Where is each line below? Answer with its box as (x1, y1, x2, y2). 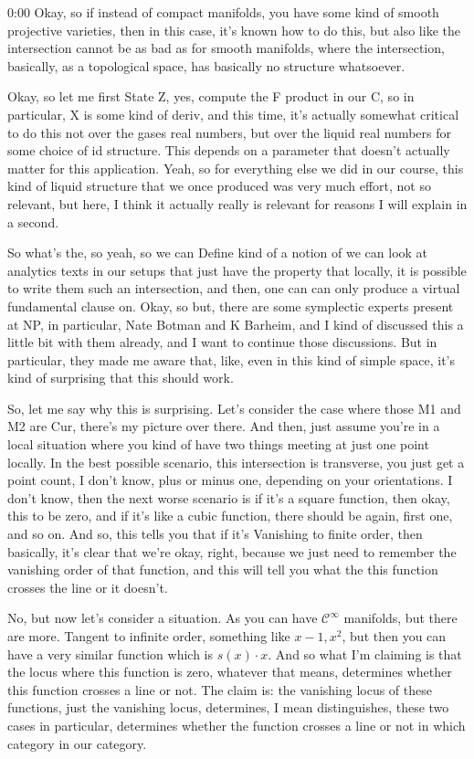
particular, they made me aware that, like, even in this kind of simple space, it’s (7, 350, 456, 369)
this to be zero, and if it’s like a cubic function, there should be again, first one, (7, 506, 453, 525)
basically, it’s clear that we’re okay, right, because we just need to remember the (7, 542, 457, 561)
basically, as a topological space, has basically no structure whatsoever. (7, 56, 406, 75)
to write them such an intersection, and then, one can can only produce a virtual (7, 279, 460, 298)
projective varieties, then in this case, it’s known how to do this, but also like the (7, 20, 460, 39)
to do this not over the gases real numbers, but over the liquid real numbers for (7, 122, 451, 142)
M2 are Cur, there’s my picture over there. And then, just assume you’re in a (7, 416, 440, 436)
